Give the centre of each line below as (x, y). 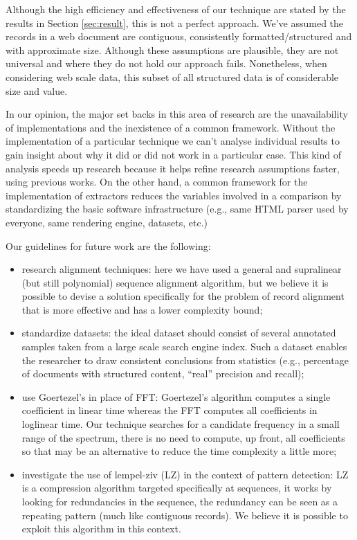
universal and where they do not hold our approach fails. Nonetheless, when (166, 63)
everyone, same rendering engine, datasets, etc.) (107, 222)
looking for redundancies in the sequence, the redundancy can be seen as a (180, 501)
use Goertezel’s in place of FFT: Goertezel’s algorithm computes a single (176, 396)
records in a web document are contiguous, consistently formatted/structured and (179, 36)
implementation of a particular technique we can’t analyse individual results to (173, 141)
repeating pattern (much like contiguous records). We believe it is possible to (185, 515)
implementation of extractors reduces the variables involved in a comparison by (174, 195)
